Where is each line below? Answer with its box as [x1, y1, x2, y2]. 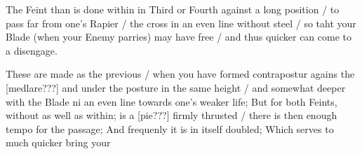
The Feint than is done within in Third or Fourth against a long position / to [6, 2, 340, 16]
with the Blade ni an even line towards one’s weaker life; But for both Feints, [6, 94, 337, 108]
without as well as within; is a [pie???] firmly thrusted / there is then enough [6, 108, 337, 122]
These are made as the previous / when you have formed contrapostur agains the [6, 66, 355, 81]
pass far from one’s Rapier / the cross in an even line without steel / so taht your [6, 15, 356, 30]
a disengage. [6, 43, 58, 57]
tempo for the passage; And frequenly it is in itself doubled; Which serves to [6, 121, 334, 136]
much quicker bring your [6, 135, 111, 150]
